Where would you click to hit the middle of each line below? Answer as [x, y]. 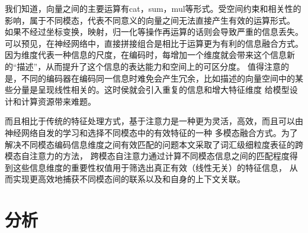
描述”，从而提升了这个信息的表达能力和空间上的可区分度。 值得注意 [149, 66]
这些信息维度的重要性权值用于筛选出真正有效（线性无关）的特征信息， [150, 167]
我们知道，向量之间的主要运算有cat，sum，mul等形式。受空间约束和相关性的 [153, 8]
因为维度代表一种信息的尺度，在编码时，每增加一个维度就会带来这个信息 [146, 55]
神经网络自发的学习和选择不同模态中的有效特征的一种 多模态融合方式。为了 [151, 132]
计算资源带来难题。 [58, 101]
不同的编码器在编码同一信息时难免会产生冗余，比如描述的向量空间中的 [158, 78]
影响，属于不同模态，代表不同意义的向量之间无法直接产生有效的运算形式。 [150, 20]
